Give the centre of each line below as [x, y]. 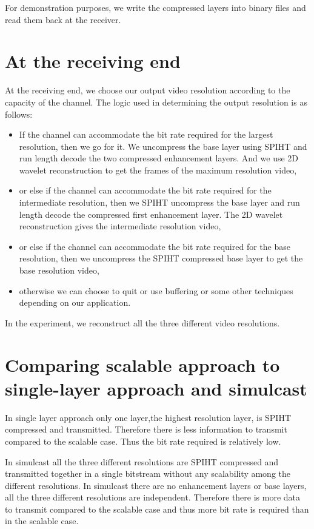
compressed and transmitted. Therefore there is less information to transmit [146, 429]
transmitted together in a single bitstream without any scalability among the [148, 473]
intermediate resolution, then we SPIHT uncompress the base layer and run [159, 202]
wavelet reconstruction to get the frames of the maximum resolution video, [158, 170]
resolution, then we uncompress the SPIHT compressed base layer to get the [161, 258]
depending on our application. [75, 302]
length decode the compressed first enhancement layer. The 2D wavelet [151, 214]
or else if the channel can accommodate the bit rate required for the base [155, 246]
